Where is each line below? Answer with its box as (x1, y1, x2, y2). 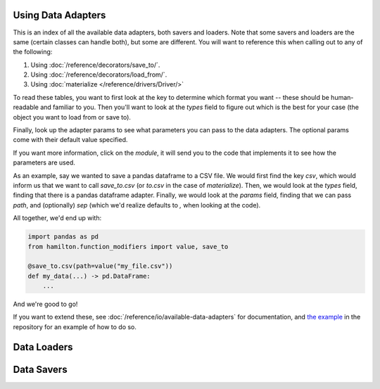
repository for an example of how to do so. (13, 322, 137, 331)
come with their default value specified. (13, 136, 128, 144)
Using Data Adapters (13, 9, 106, 21)
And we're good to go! (13, 300, 78, 309)
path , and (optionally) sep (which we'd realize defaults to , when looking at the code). (13, 200, 261, 209)
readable (13, 103, 39, 112)
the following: (13, 48, 53, 56)
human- (331, 93, 354, 101)
